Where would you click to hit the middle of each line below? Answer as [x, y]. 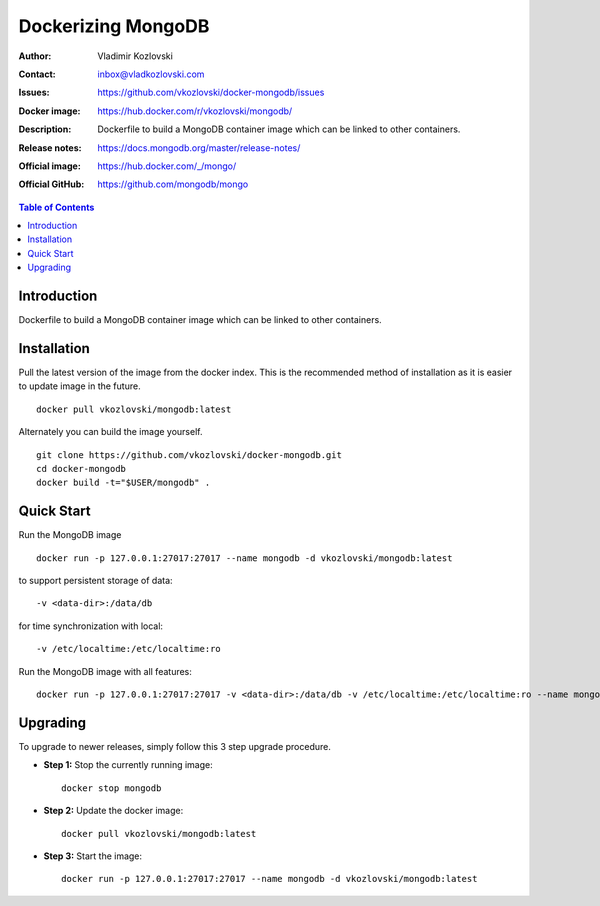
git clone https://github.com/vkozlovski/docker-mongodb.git [189, 454]
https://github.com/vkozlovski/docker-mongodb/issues [211, 92]
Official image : [50, 166]
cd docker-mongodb [81, 468]
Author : [35, 56]
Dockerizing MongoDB [114, 26]
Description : [45, 129]
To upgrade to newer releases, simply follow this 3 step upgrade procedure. [175, 746]
